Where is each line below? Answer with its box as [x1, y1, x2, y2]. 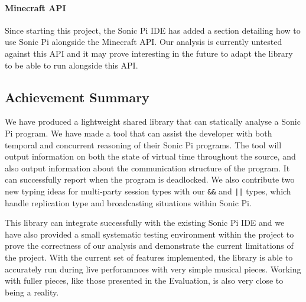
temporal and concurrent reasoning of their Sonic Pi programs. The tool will [5, 138, 282, 151]
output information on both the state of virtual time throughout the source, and [5, 150, 296, 163]
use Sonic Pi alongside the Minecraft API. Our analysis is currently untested [5, 35, 282, 48]
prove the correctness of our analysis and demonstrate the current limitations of [5, 239, 294, 252]
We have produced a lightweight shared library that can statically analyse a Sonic [5, 115, 301, 128]
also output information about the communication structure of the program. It [5, 161, 290, 174]
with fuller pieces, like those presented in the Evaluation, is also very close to [5, 274, 284, 287]
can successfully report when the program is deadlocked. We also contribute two [5, 173, 295, 186]
